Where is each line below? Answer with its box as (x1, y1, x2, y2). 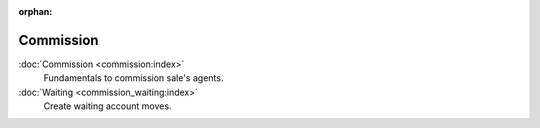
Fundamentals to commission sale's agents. (43, 72, 224, 84)
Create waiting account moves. (43, 100, 172, 112)
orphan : (18, 6, 53, 17)
